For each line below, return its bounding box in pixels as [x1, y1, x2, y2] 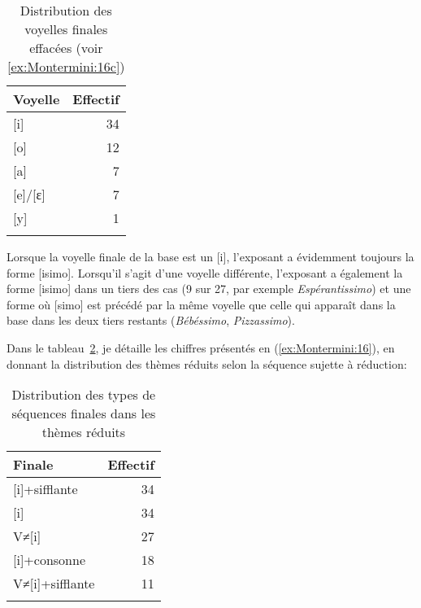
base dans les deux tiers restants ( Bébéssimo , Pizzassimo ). [7, 312, 295, 329]
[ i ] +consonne [13, 550, 86, 570]
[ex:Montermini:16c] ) [7, 57, 125, 76]
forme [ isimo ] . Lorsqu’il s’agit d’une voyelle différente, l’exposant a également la [7, 264, 403, 281]
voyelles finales [24, 20, 108, 38]
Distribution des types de [11, 385, 156, 405]
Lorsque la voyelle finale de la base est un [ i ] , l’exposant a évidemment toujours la [7, 248, 414, 265]
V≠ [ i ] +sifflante [13, 574, 95, 593]
